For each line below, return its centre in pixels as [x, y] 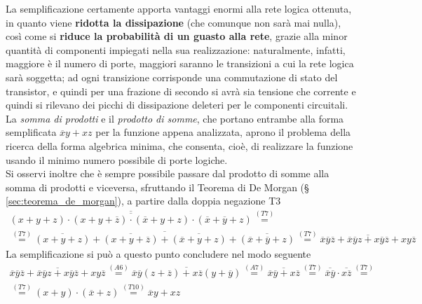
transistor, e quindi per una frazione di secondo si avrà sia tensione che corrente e [181, 91]
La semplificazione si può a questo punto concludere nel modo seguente [158, 254]
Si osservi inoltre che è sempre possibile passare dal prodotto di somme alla [168, 173]
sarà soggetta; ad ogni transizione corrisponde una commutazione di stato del [172, 77]
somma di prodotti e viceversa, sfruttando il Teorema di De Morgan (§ [157, 187]
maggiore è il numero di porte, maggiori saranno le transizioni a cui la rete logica [180, 63]
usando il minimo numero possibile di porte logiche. [117, 159]
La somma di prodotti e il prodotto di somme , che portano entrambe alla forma [175, 118]
